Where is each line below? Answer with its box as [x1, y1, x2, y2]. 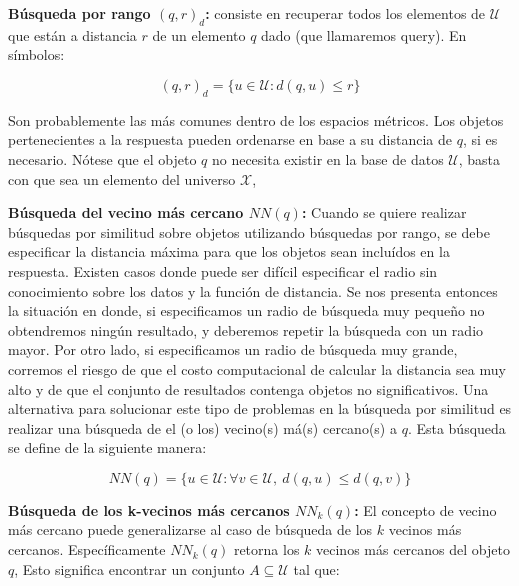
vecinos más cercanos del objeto [316, 539, 510, 560]
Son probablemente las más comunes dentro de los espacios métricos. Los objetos [8, 109, 504, 130]
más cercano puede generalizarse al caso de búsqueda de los [8, 519, 373, 540]
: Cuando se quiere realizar [301, 202, 467, 223]
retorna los [233, 539, 300, 560]
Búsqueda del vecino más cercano [8, 202, 244, 223]
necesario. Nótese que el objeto [8, 148, 197, 169]
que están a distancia [8, 24, 137, 45]
